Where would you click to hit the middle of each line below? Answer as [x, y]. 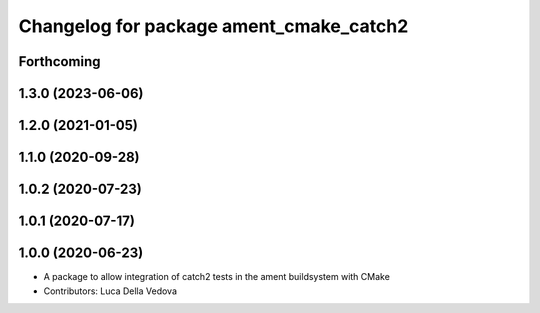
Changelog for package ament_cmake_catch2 [213, 26]
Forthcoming [59, 61]
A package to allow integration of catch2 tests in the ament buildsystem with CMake [216, 277]
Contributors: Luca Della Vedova [110, 291]
